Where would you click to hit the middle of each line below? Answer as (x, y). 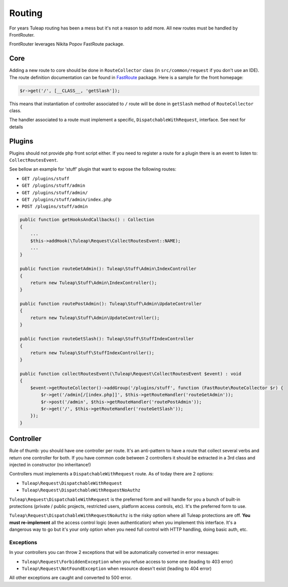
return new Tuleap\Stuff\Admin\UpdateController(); (95, 318)
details (16, 127)
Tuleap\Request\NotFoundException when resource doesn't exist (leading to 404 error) (117, 568)
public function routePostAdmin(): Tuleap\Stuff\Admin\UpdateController (111, 304)
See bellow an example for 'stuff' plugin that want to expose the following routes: (93, 169)
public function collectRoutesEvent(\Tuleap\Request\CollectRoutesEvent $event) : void (130, 374)
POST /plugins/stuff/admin (55, 207)
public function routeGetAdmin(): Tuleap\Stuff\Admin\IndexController (108, 269)
